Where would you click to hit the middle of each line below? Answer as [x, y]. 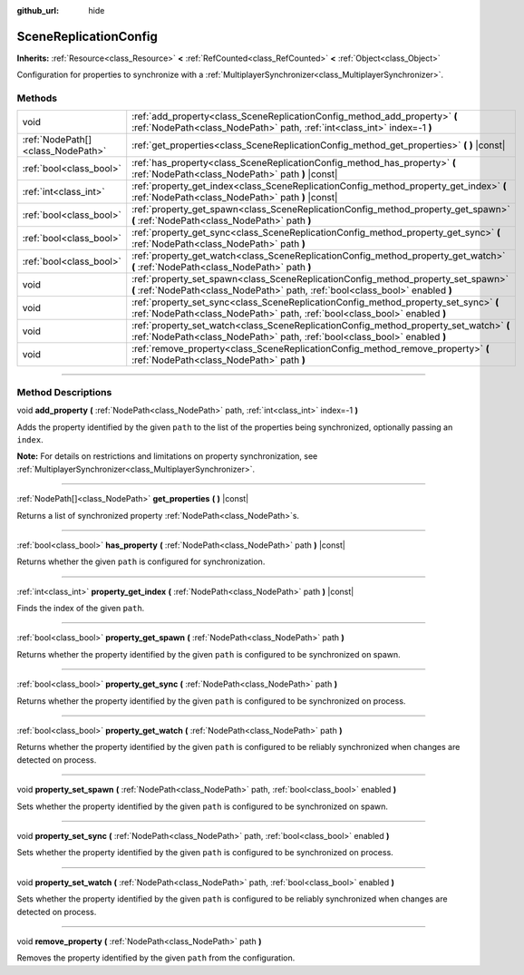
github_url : [38, 10]
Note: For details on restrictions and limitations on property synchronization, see [167, 456]
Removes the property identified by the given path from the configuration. [156, 958]
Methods [37, 98]
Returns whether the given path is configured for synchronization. [141, 561]
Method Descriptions [64, 392]
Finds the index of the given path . [81, 609]
